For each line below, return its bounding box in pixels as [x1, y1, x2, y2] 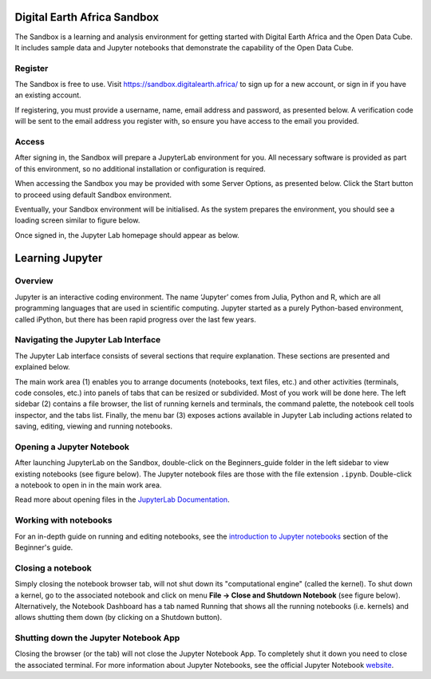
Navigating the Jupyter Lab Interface [14, 334, 161, 345]
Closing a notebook [14, 563, 92, 574]
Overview [14, 275, 53, 286]
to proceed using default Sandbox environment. [14, 190, 172, 199]
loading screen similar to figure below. [14, 215, 140, 225]
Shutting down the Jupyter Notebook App [14, 633, 180, 644]
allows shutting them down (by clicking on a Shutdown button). [14, 613, 223, 622]
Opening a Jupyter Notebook [14, 441, 129, 452]
